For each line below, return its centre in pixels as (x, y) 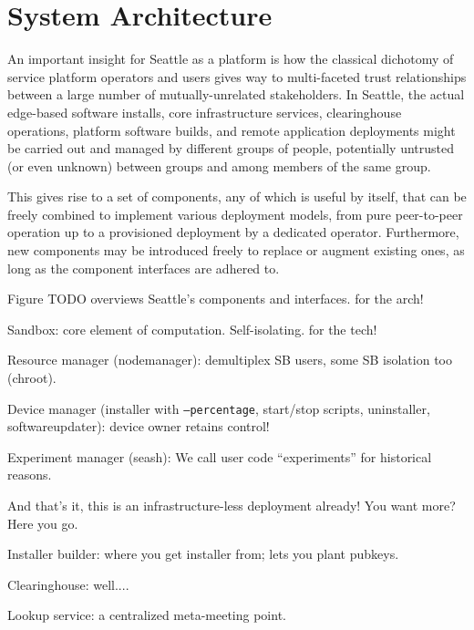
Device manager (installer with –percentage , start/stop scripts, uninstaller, (219, 408)
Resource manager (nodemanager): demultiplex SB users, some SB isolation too (230, 360)
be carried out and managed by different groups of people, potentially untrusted (231, 148)
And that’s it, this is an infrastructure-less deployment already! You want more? (232, 506)
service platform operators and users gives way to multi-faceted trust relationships (237, 76)
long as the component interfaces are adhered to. (144, 268)
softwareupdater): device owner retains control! (139, 426)
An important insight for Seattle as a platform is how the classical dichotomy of (231, 59)
